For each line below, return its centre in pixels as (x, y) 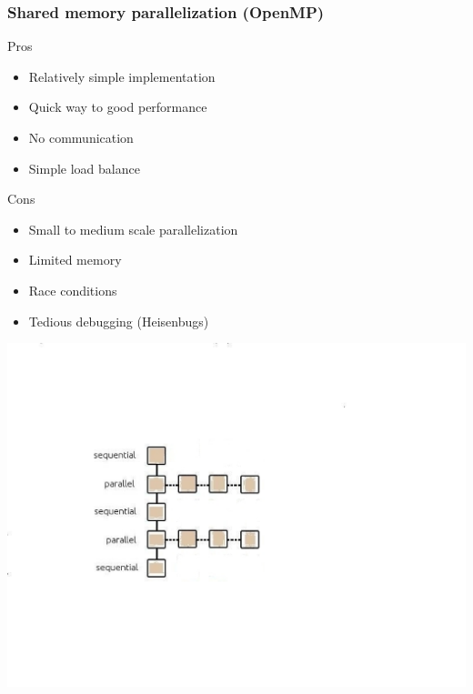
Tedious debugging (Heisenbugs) (119, 321)
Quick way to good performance (118, 107)
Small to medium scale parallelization (133, 229)
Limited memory (75, 260)
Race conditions (73, 290)
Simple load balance (84, 168)
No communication (81, 137)
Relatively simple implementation (122, 76)
